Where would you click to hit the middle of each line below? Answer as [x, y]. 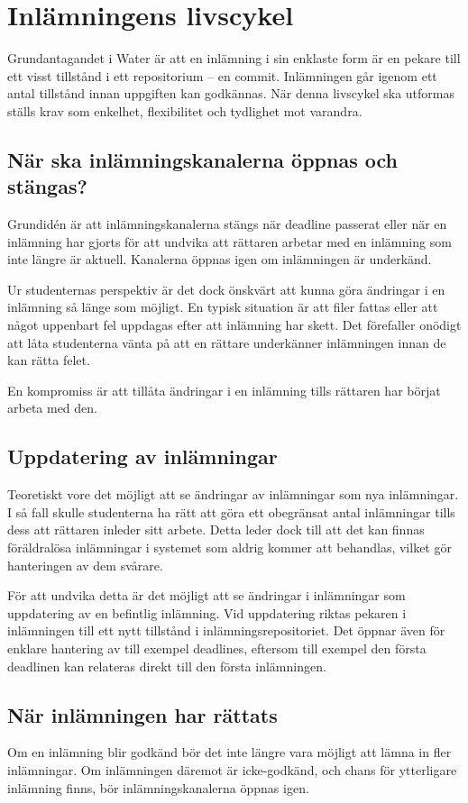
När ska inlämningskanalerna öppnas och [202, 159]
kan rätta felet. [49, 360]
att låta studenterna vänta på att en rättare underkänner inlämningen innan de [227, 342]
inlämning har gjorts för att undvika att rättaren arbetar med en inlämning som [229, 241]
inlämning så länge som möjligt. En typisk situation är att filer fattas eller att [223, 307]
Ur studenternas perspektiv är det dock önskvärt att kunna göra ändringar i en [226, 289]
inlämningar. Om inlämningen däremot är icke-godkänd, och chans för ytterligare [232, 769]
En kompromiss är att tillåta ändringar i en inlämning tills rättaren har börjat [224, 390]
